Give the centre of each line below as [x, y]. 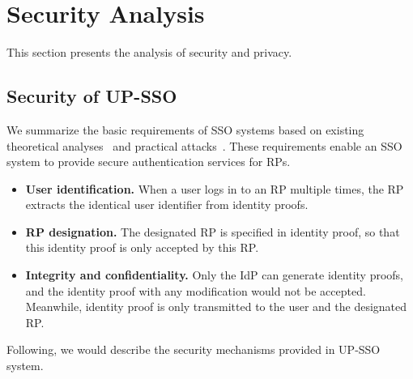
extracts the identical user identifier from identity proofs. [167, 204]
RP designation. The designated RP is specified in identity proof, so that [213, 231]
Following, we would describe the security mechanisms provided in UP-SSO [194, 349]
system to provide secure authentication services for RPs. [149, 162]
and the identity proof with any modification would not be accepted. [196, 290]
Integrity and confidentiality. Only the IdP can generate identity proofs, [214, 275]
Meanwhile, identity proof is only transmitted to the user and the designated [216, 307]
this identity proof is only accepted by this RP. [142, 247]
